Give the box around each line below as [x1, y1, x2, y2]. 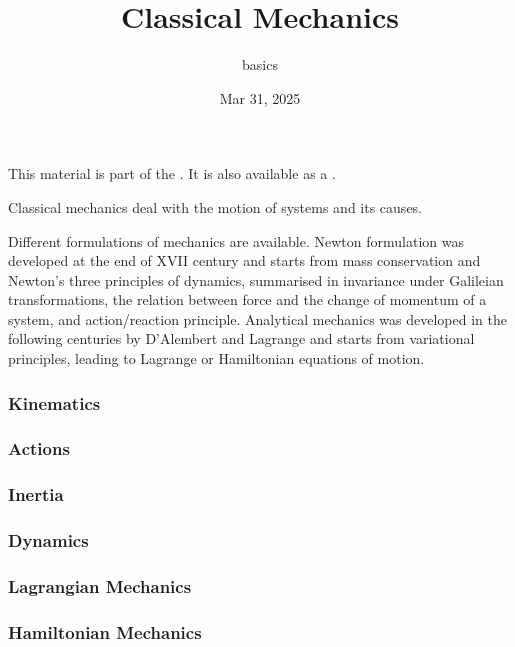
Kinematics [8, 390, 101, 415]
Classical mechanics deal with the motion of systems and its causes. [8, 196, 423, 217]
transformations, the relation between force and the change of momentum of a [8, 289, 487, 310]
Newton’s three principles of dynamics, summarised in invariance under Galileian [8, 269, 504, 290]
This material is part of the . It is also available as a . [8, 163, 336, 184]
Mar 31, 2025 [219, 87, 301, 108]
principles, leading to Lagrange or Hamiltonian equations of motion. [8, 348, 425, 369]
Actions [8, 436, 70, 461]
